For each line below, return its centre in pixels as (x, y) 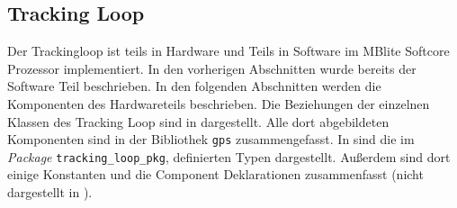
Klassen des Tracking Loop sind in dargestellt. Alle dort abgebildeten (198, 121)
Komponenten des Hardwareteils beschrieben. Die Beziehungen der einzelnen (219, 103)
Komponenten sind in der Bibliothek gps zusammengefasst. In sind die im (211, 139)
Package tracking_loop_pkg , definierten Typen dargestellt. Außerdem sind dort (229, 156)
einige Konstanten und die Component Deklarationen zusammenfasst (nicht (215, 174)
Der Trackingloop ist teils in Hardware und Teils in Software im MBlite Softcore (228, 51)
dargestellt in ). (50, 192)
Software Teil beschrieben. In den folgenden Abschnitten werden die (194, 86)
